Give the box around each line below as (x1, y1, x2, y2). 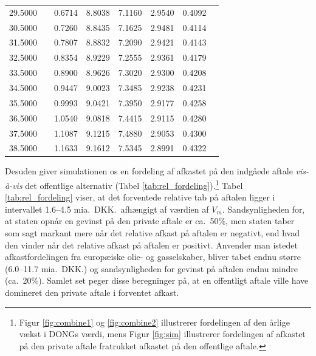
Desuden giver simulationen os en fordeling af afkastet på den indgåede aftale (5, 165, 293, 177)
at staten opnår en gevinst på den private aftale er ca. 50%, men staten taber (5, 214, 295, 227)
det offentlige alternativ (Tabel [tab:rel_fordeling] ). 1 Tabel (25, 177, 243, 191)
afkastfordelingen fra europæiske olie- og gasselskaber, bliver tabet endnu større (5, 250, 301, 263)
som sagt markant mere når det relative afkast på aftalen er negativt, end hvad (5, 227, 300, 239)
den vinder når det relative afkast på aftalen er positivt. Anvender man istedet (5, 238, 298, 251)
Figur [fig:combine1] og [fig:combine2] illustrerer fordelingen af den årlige (19, 315, 290, 328)
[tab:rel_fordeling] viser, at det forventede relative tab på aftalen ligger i (5, 191, 275, 204)
